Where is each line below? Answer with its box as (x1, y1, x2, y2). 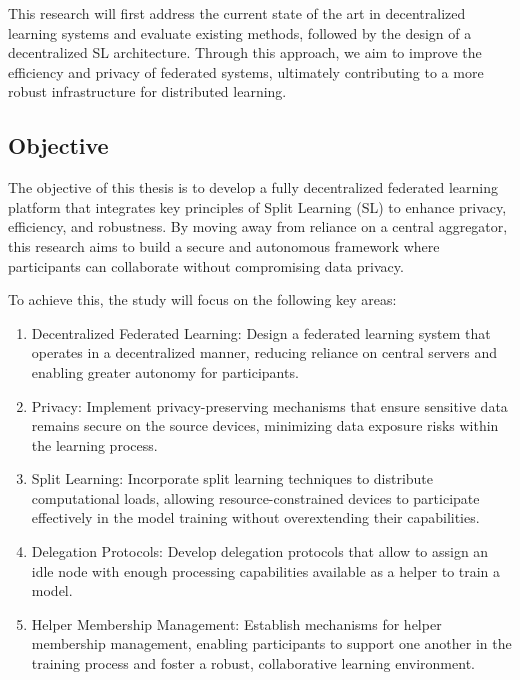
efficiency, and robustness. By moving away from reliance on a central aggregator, (8, 216, 508, 237)
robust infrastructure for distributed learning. (8, 81, 287, 102)
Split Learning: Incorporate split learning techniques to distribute (31, 468, 434, 489)
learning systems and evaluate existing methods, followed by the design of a (8, 22, 472, 43)
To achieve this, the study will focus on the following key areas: (8, 289, 397, 310)
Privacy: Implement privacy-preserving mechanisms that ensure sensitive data (31, 395, 508, 416)
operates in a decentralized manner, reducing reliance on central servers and (31, 342, 498, 363)
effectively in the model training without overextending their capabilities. (31, 507, 480, 528)
